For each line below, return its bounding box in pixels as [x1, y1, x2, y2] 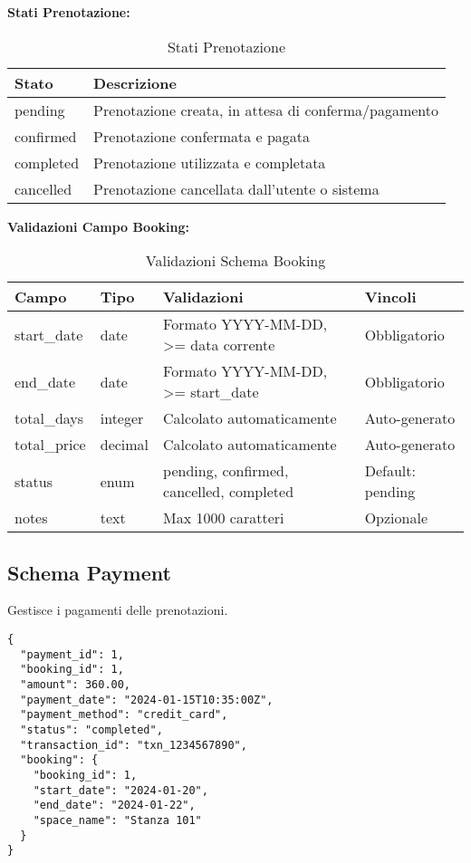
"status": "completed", [20, 723, 163, 736]
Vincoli [364, 286, 417, 308]
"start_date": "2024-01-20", [33, 783, 208, 797]
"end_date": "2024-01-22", [33, 799, 196, 812]
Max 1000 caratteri [163, 507, 284, 529]
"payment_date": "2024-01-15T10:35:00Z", [20, 693, 274, 706]
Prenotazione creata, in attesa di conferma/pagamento [93, 99, 438, 120]
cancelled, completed [163, 481, 294, 503]
